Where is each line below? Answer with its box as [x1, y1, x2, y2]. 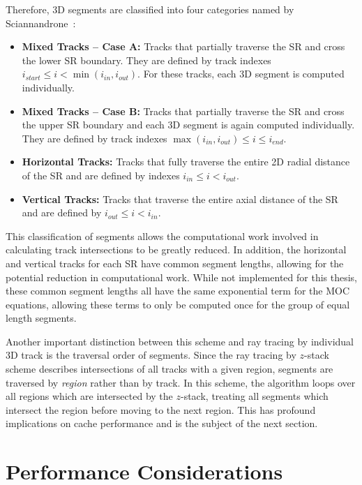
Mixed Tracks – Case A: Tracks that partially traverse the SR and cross [22, 39, 345, 54]
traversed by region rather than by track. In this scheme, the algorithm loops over [6, 375, 356, 389]
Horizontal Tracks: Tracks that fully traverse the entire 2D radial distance [22, 154, 350, 169]
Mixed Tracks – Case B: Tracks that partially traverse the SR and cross [22, 103, 345, 118]
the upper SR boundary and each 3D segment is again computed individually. [22, 117, 355, 132]
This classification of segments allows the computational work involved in [6, 228, 319, 243]
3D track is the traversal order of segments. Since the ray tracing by [6, 348, 296, 362]
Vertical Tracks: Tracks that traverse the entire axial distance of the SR [22, 191, 338, 206]
